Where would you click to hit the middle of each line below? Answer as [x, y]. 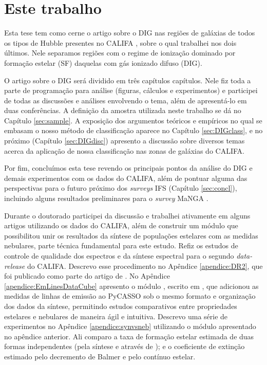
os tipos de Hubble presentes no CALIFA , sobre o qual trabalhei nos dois [120, 42]
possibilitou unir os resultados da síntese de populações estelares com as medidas [131, 235]
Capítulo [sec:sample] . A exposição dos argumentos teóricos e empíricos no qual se [133, 120]
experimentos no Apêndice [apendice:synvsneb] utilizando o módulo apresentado [130, 326]
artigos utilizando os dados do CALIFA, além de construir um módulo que [121, 225]
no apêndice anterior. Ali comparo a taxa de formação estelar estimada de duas [129, 336]
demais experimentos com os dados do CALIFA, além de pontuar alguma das [126, 178]
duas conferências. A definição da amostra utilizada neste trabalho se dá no [123, 110]
